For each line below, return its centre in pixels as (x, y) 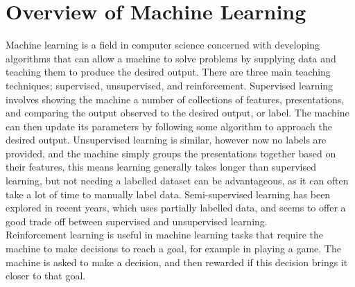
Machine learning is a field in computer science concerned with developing (163, 45)
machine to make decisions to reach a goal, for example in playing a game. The (173, 249)
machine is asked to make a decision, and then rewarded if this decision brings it (177, 262)
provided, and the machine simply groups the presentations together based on (171, 153)
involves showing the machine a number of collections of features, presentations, (175, 99)
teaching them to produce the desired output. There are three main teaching (168, 72)
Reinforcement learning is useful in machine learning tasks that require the (165, 235)
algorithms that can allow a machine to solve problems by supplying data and (171, 58)
